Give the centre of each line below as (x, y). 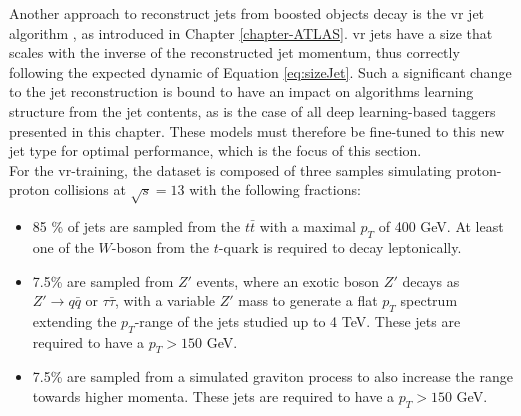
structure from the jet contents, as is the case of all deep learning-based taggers (252, 110)
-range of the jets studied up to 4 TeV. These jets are (297, 320)
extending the (74, 320)
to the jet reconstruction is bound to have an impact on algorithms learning (241, 91)
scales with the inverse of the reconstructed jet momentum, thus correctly (234, 52)
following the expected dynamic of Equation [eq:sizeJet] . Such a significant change (260, 71)
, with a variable (165, 300)
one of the (63, 246)
